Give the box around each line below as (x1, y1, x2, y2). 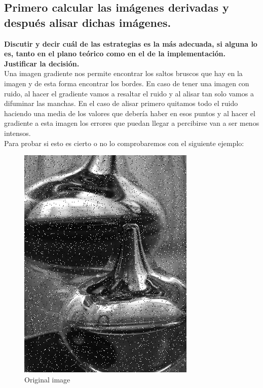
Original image (24, 374, 70, 384)
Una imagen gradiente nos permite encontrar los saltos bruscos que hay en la (4, 68, 243, 79)
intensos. (4, 127, 31, 138)
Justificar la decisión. (4, 58, 80, 68)
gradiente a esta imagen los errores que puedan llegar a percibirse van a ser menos (4, 118, 259, 128)
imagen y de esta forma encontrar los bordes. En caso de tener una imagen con (4, 78, 249, 88)
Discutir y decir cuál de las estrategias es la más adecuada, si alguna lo (4, 38, 257, 49)
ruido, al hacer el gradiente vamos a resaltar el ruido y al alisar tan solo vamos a (4, 88, 254, 98)
